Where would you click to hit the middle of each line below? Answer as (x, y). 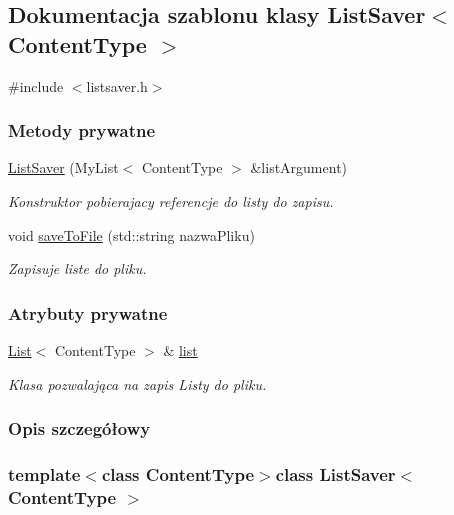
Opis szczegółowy (79, 428)
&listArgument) (299, 167)
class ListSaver (335, 473)
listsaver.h (117, 85)
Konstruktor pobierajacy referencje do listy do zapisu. (171, 201)
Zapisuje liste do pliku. (77, 268)
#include (36, 85)
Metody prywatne (82, 130)
